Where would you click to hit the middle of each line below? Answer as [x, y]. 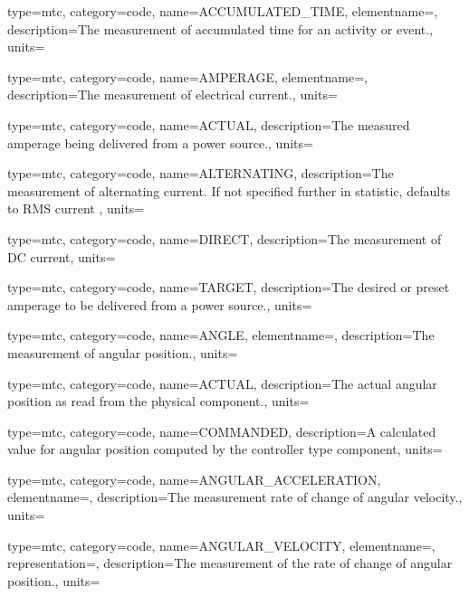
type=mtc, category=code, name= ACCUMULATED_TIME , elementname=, [223, 11]
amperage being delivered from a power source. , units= [160, 142]
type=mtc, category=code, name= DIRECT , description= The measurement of [225, 238]
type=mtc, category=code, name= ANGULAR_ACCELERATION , [194, 479]
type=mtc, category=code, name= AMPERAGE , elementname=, [187, 76]
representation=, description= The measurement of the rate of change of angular [230, 563]
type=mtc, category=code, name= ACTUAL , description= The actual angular [222, 383]
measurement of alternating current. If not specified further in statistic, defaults [229, 190]
